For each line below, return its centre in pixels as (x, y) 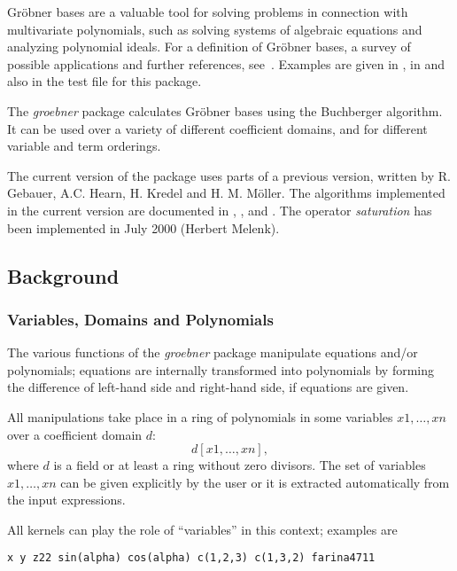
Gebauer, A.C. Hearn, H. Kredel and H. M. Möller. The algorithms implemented (226, 193)
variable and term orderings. (84, 146)
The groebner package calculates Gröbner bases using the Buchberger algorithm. (225, 110)
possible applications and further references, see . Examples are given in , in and (226, 63)
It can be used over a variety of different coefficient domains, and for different (217, 128)
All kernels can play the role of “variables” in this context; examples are (202, 529)
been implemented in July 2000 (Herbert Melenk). (143, 227)
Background (63, 275)
